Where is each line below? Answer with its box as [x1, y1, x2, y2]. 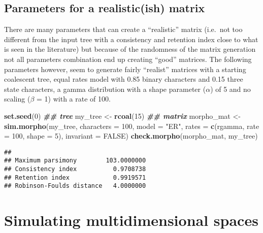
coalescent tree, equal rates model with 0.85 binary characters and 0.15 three [4, 74, 243, 84]
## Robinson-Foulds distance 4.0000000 [4, 182, 146, 190]
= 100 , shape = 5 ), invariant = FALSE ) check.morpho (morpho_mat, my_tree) [4, 130, 258, 141]
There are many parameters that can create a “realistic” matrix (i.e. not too [4, 24, 243, 35]
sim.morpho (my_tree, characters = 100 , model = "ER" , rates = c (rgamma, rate [4, 120, 259, 131]
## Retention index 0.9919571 [4, 174, 146, 181]
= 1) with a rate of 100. [37, 93, 111, 104]
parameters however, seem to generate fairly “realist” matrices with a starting [4, 63, 246, 74]
